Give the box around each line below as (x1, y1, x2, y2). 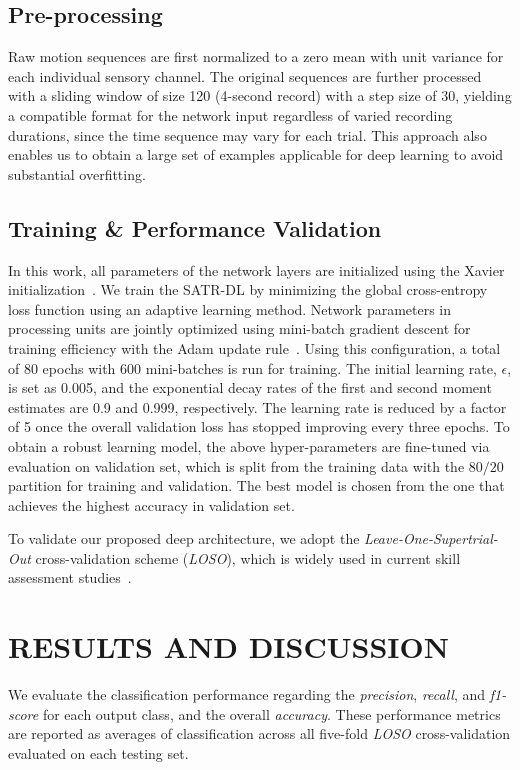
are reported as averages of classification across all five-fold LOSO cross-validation (8, 723, 511, 744)
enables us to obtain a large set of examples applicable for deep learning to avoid (8, 144, 504, 165)
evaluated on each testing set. (8, 742, 189, 763)
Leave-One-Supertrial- (364, 528, 498, 549)
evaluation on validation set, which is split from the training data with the (8, 455, 465, 476)
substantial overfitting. (8, 163, 146, 184)
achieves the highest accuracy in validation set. (8, 494, 295, 515)
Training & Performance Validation (8, 212, 382, 243)
